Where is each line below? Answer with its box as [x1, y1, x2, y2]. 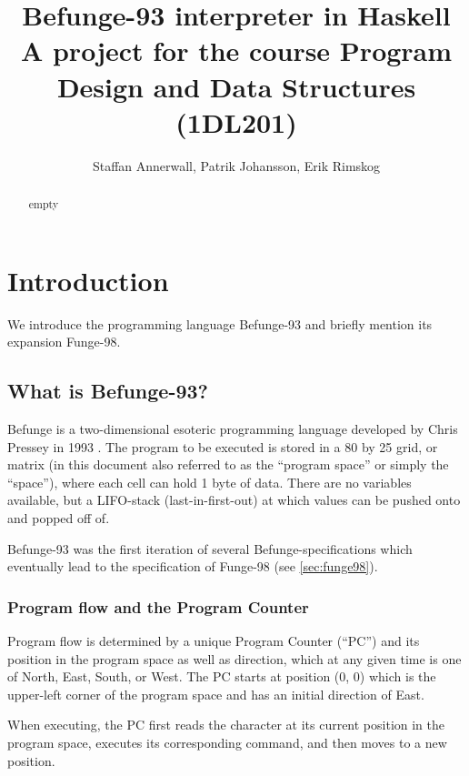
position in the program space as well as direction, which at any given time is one [7, 649, 462, 668]
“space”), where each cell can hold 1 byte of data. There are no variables [7, 472, 412, 491]
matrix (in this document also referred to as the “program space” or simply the [7, 455, 449, 474]
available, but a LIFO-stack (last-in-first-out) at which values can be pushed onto [7, 490, 461, 509]
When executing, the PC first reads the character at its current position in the [7, 715, 445, 734]
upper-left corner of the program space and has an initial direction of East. [7, 684, 424, 703]
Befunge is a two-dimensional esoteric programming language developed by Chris [7, 419, 458, 438]
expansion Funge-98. [7, 332, 121, 351]
